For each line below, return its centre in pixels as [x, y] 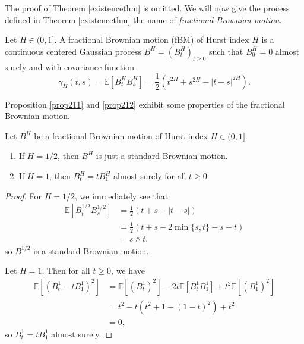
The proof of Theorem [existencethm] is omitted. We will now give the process [147, 8]
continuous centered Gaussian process [73, 51]
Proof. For [23, 196]
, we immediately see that [121, 196]
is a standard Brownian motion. [91, 250]
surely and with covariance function [69, 66]
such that [226, 51]
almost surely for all [150, 176]
